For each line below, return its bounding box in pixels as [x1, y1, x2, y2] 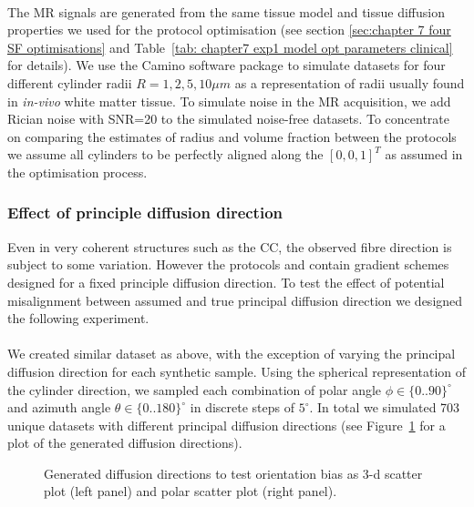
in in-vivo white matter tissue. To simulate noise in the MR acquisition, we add [7, 91, 451, 110]
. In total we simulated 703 [309, 398, 460, 417]
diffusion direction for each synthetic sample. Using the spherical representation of [7, 361, 467, 380]
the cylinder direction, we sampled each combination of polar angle [7, 380, 382, 399]
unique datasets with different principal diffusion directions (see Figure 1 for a [7, 415, 446, 434]
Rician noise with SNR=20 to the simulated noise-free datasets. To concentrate [7, 109, 449, 128]
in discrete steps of [190, 398, 295, 417]
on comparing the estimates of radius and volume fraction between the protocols [7, 127, 457, 146]
